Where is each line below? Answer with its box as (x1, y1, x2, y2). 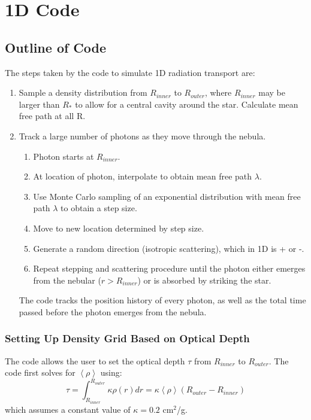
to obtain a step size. (61, 202, 137, 214)
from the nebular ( (33, 273, 101, 286)
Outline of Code (5, 38, 107, 56)
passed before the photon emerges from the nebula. (19, 305, 207, 318)
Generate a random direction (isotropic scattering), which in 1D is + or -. (33, 242, 304, 254)
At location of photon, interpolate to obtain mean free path (33, 170, 252, 182)
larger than (19, 98, 60, 110)
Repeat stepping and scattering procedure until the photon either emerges (33, 262, 306, 275)
